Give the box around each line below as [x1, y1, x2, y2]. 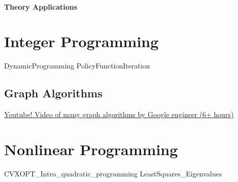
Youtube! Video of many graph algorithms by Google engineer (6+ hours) [4, 109, 234, 120]
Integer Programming [4, 31, 159, 52]
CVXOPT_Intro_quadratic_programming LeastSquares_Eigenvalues [4, 168, 222, 178]
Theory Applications [4, 1, 78, 12]
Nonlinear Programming [4, 138, 178, 159]
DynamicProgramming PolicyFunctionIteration [4, 60, 150, 71]
